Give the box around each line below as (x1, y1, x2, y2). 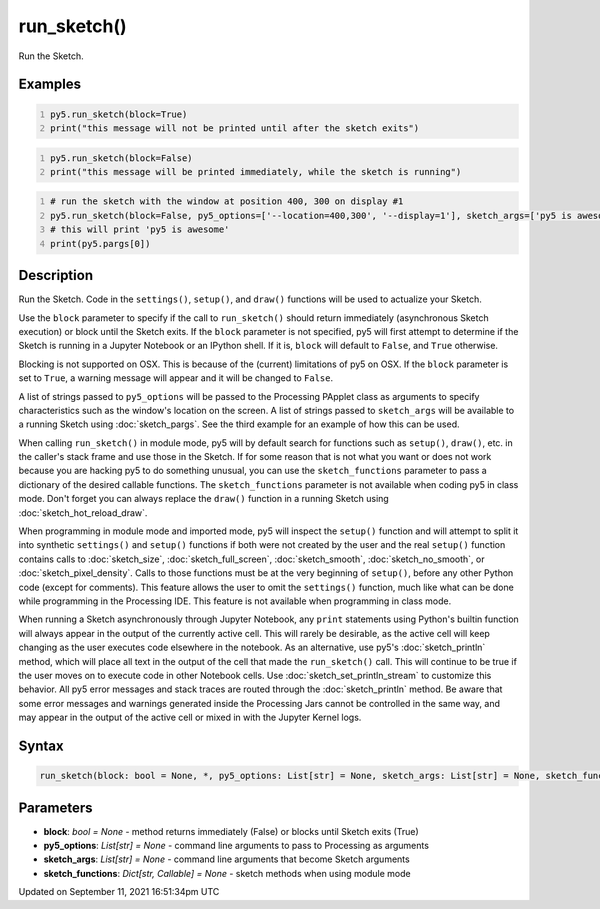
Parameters (18, 799, 93, 816)
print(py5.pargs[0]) (50, 238, 151, 249)
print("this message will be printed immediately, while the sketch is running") (50, 166, 462, 177)
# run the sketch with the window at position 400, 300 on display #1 (50, 196, 404, 207)
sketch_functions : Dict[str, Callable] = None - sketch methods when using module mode (43, 867, 411, 879)
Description (18, 267, 94, 284)
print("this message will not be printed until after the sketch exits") (50, 122, 420, 134)
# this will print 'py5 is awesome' (50, 224, 230, 235)
